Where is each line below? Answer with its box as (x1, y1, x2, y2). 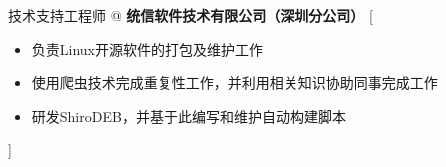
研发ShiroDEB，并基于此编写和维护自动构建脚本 (31, 105, 346, 126)
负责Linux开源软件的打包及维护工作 (31, 38, 264, 59)
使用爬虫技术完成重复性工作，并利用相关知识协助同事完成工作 (31, 72, 438, 93)
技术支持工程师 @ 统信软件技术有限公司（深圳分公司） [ (8, 5, 373, 25)
